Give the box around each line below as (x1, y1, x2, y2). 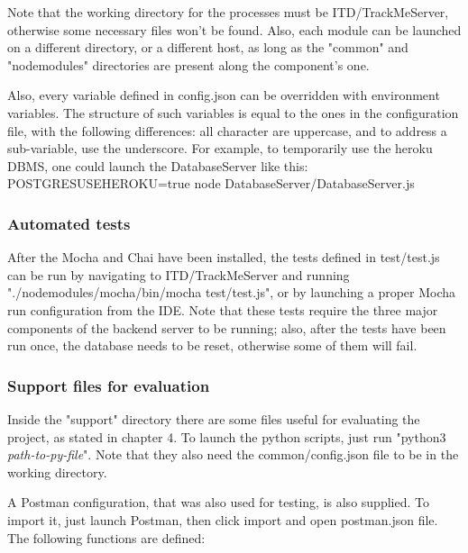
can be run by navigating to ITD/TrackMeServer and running (7, 265, 350, 284)
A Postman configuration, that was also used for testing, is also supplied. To (7, 493, 429, 512)
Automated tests (7, 212, 131, 234)
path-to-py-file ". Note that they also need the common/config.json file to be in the (7, 445, 459, 464)
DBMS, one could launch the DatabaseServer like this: (7, 156, 308, 175)
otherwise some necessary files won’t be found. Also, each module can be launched (7, 20, 462, 39)
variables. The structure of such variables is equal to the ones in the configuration (7, 103, 459, 122)
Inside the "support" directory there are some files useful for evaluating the (7, 409, 420, 428)
